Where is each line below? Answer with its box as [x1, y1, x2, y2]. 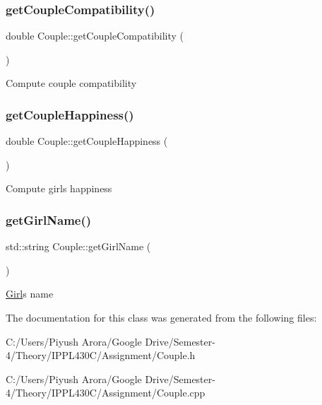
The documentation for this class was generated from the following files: [6, 310, 317, 324]
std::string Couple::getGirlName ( [6, 239, 151, 254]
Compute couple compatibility [6, 76, 137, 90]
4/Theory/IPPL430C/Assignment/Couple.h [6, 348, 196, 363]
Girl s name [6, 286, 54, 301]
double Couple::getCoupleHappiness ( [6, 134, 168, 148]
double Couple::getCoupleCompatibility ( [6, 28, 184, 43]
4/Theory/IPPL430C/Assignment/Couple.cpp [6, 385, 205, 400]
